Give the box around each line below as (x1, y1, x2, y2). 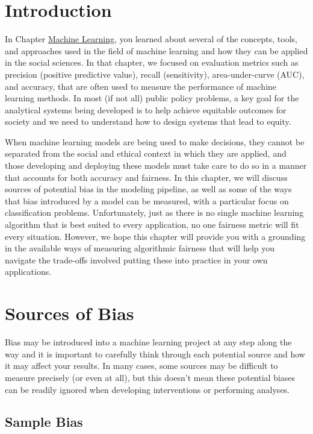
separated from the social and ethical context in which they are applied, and (5, 147, 287, 160)
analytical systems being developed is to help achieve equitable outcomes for (5, 103, 287, 116)
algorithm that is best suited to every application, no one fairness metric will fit (5, 218, 299, 231)
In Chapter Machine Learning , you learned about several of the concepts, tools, (5, 33, 297, 45)
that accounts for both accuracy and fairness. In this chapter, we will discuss (5, 171, 288, 183)
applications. (5, 265, 52, 278)
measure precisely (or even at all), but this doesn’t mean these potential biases (5, 371, 296, 383)
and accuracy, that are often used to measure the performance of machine (5, 80, 277, 92)
